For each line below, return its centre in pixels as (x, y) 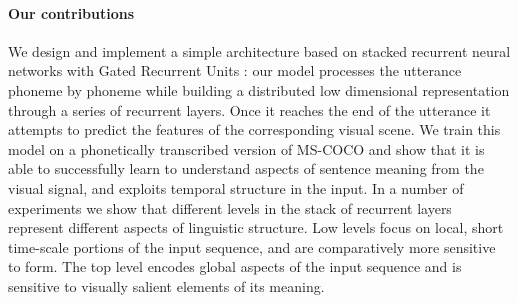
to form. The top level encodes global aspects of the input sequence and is (235, 266)
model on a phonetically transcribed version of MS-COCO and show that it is (246, 148)
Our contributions (71, 12)
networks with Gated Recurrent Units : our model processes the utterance (235, 70)
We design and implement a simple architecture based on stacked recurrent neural (259, 50)
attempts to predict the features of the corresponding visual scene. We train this (254, 129)
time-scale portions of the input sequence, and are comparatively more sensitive (252, 246)
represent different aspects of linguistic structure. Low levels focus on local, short (256, 227)
